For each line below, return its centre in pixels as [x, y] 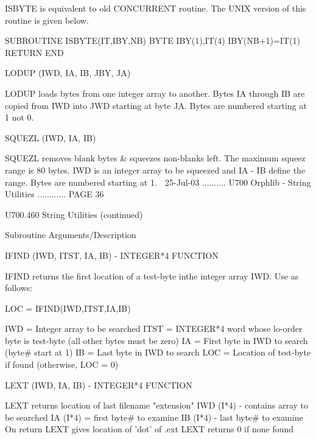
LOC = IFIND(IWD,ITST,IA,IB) [68, 308]
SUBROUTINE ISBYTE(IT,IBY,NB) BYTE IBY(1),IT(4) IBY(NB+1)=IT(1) [153, 40]
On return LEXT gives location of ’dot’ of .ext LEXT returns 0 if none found [149, 429]
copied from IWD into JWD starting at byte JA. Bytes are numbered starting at [156, 105]
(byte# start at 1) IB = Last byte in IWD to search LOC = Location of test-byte [158, 352]
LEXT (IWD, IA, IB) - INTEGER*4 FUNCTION [99, 385]
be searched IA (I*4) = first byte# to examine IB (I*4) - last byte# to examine [154, 417]
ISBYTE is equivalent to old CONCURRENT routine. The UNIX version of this [156, 8]
